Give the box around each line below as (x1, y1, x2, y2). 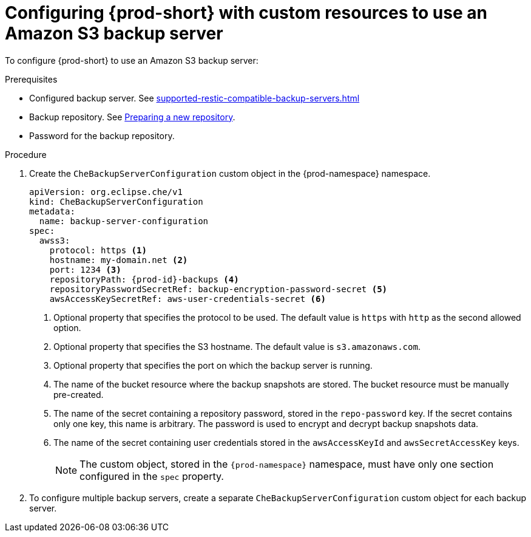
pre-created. (53, 389, 104, 400)
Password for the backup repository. (29, 130, 175, 141)
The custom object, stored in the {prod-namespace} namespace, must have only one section (79, 457, 494, 470)
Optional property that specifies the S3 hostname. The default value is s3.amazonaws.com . (53, 341, 421, 352)
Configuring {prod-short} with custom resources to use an (5, 2, 487, 23)
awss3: (39, 235, 70, 245)
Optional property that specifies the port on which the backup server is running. (53, 360, 373, 371)
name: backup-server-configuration (39, 216, 209, 226)
